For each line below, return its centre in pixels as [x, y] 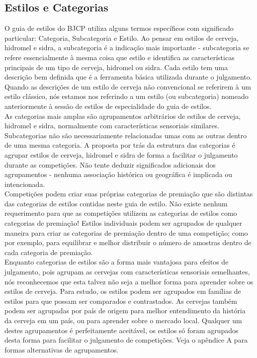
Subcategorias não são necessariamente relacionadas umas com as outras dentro [126, 135]
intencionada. [25, 184]
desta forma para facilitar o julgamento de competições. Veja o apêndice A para [126, 340]
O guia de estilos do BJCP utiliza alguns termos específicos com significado [119, 28]
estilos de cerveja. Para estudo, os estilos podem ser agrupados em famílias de [123, 291]
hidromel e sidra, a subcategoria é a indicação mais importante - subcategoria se [127, 47]
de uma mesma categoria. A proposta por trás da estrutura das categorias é [120, 145]
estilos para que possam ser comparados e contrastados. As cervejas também [121, 301]
